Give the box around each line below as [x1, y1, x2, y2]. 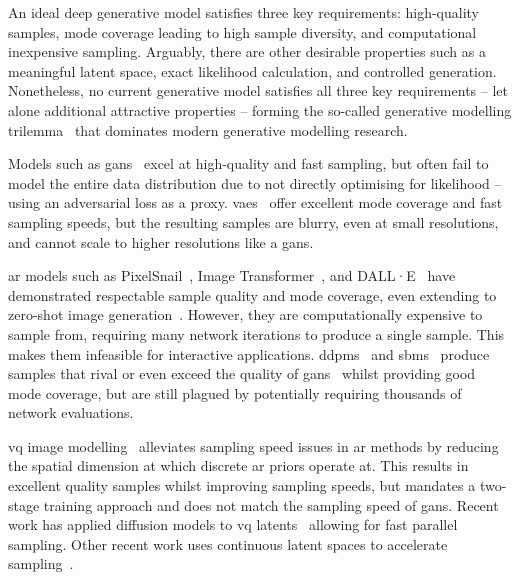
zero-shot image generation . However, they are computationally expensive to [8, 304, 483, 325]
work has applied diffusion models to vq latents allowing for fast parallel [8, 514, 458, 535]
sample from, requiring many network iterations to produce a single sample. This [8, 323, 505, 344]
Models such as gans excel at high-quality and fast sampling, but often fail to [8, 153, 489, 174]
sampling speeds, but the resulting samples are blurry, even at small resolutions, [8, 211, 499, 232]
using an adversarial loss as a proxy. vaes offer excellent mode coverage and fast [8, 192, 503, 213]
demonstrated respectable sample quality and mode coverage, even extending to [8, 284, 497, 305]
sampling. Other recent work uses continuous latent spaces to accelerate [8, 533, 448, 554]
